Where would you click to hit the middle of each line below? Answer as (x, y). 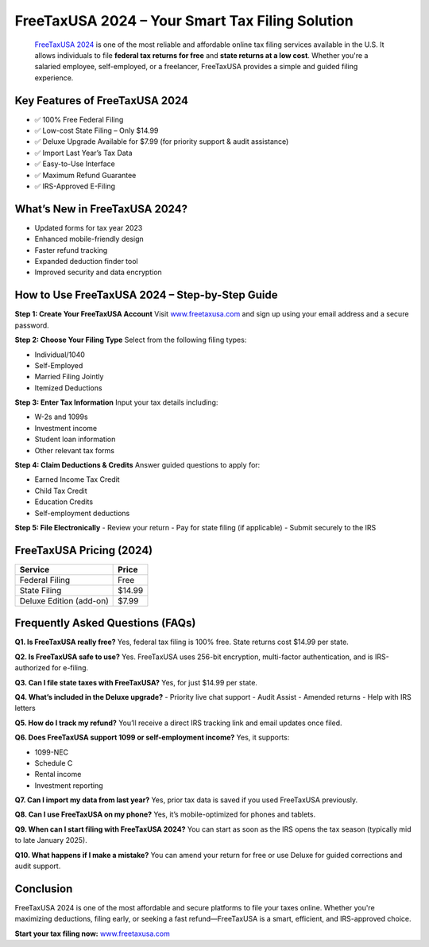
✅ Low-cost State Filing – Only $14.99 (97, 130)
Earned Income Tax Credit (77, 479)
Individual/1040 (60, 355)
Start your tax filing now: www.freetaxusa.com (93, 933)
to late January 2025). (51, 840)
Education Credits (64, 502)
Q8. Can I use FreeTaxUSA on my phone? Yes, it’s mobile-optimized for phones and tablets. (165, 814)
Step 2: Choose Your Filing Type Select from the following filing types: (131, 340)
